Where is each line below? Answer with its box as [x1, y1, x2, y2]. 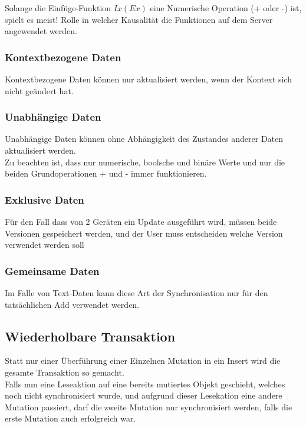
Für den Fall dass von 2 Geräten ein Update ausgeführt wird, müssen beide [5, 215, 277, 227]
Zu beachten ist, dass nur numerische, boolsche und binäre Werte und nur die [5, 155, 285, 168]
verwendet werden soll [5, 238, 84, 251]
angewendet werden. [5, 25, 77, 37]
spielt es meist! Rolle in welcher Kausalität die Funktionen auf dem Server [5, 13, 273, 25]
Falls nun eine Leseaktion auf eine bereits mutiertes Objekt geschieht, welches [5, 377, 285, 390]
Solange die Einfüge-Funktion [5, 2, 111, 14]
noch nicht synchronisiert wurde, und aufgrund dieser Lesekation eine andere [5, 389, 282, 402]
